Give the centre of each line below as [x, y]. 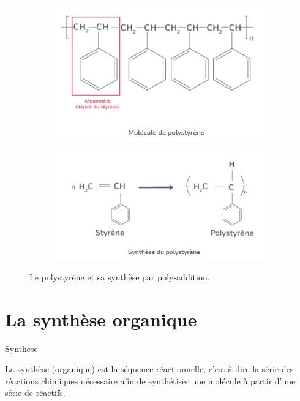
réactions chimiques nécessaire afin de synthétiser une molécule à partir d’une [150, 380]
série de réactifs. [35, 393]
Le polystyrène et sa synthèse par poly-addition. [120, 276]
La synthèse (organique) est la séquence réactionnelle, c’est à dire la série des [149, 369]
